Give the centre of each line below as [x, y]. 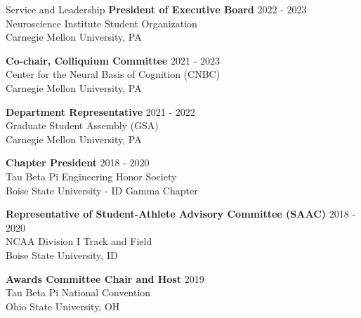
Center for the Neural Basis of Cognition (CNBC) [113, 74]
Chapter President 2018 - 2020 [78, 163]
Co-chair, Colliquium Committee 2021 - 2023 [113, 60]
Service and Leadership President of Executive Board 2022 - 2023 [156, 9]
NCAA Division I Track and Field [79, 241]
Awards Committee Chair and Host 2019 [105, 278]
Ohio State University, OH [63, 306]
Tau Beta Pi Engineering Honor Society [91, 176]
